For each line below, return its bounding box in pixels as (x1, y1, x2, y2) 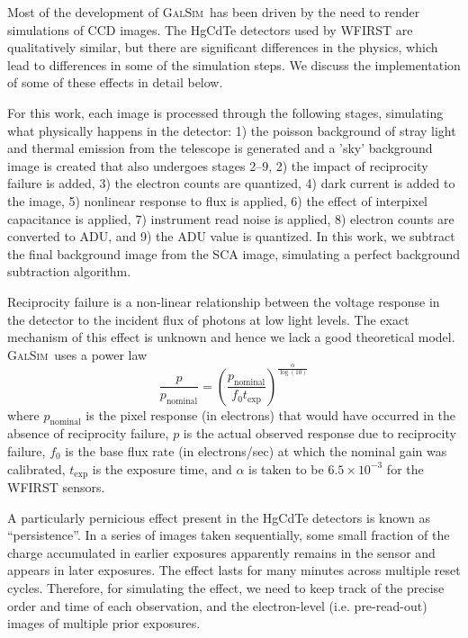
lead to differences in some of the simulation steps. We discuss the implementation (7, 55, 461, 74)
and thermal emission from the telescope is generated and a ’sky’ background (7, 139, 433, 157)
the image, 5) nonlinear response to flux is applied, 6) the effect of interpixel (7, 191, 428, 210)
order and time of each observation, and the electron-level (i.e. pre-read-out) (7, 596, 427, 615)
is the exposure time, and (92, 459, 232, 478)
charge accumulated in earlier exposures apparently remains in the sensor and (7, 543, 436, 562)
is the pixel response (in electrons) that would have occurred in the (85, 405, 456, 424)
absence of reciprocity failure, (7, 424, 169, 443)
